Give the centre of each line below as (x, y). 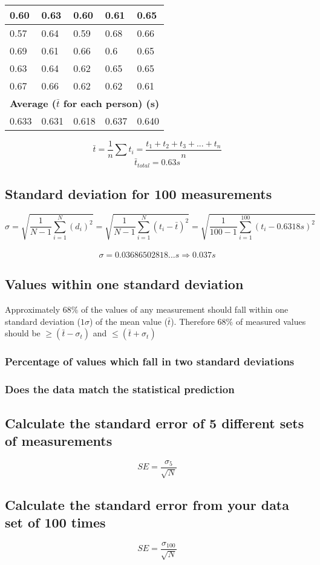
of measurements (59, 440)
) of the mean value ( (129, 321)
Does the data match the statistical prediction (120, 389)
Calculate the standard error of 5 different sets (155, 423)
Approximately (33, 309)
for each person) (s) (111, 103)
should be (23, 333)
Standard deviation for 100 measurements (139, 194)
